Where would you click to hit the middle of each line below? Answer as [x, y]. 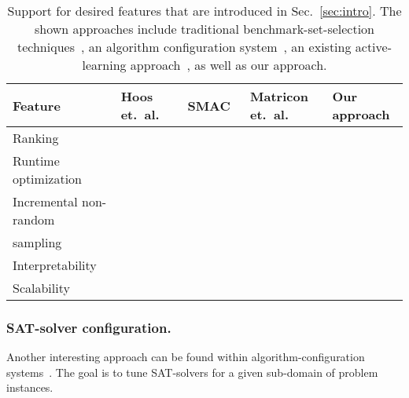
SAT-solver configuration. [89, 327]
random [34, 219]
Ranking [36, 138]
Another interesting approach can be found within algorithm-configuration [186, 357]
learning [104, 65]
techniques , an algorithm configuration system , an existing [184, 47]
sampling [37, 242]
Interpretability [55, 265]
